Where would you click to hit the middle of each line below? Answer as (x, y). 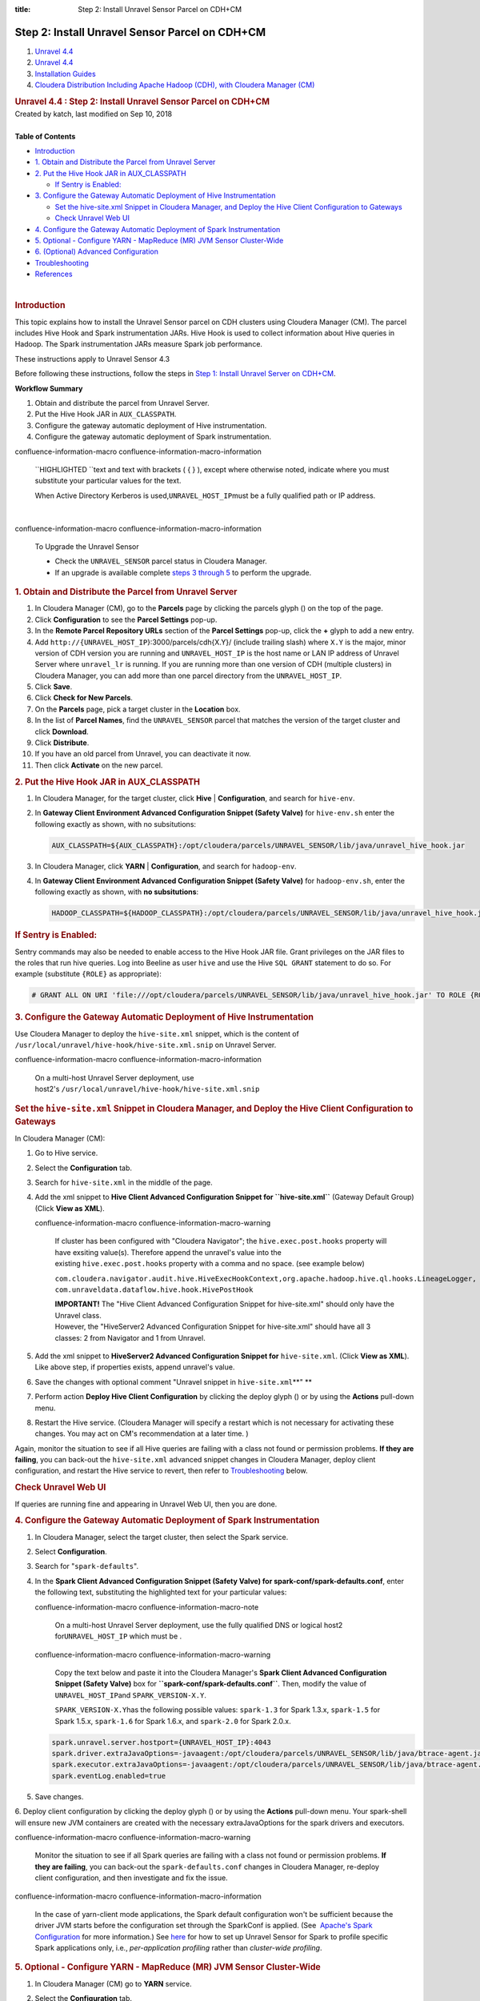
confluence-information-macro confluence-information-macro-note (147, 1607)
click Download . (62, 732)
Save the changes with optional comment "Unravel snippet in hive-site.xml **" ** (173, 1381)
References (54, 274)
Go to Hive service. (66, 1153)
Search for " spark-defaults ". (87, 1566)
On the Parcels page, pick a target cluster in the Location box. (138, 709)
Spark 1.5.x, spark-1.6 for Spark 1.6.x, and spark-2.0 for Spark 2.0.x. (173, 1721)
